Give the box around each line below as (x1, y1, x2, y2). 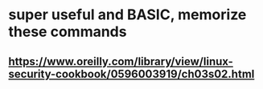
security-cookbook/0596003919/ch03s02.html (8, 67, 255, 81)
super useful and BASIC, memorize (8, 6, 247, 24)
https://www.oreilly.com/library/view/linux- (8, 55, 233, 68)
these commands (8, 22, 127, 41)
